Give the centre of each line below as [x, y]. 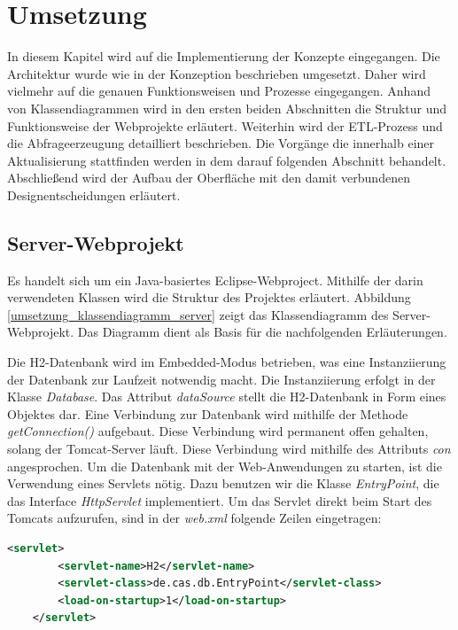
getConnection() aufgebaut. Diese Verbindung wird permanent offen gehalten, [218, 431]
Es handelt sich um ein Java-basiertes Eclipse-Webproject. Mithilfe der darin [215, 280]
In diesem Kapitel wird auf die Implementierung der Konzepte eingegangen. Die [224, 56]
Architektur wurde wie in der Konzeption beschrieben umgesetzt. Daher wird [217, 73]
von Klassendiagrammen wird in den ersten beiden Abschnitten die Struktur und [227, 108]
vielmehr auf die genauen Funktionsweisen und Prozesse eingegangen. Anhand [219, 91]
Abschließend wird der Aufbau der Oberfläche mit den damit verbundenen [209, 178]
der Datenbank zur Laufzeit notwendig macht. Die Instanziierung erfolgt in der [221, 379]
